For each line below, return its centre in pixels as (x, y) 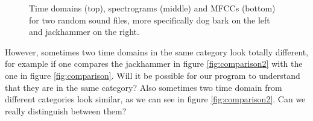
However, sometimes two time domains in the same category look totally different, (157, 51)
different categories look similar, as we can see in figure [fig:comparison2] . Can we (155, 99)
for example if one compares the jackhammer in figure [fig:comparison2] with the (154, 64)
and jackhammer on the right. (84, 32)
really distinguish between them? (66, 110)
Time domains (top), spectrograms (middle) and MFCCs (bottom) (152, 8)
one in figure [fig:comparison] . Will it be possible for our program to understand (153, 75)
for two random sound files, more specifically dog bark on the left (150, 20)
